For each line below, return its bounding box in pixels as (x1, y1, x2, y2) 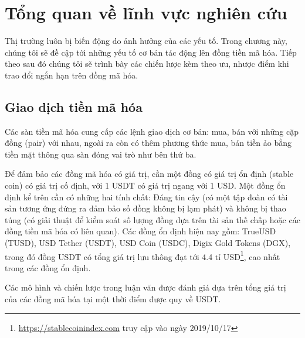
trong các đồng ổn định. (5, 261, 91, 274)
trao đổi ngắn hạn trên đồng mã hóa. (5, 69, 138, 81)
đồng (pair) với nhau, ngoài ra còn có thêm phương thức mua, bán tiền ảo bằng (5, 136, 292, 149)
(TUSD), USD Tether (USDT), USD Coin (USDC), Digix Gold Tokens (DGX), (5, 237, 291, 249)
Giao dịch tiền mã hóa (5, 97, 143, 115)
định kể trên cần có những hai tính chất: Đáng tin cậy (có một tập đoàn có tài (5, 190, 288, 203)
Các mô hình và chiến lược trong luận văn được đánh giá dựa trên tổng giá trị (5, 281, 286, 293)
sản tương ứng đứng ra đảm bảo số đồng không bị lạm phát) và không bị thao (5, 202, 286, 214)
